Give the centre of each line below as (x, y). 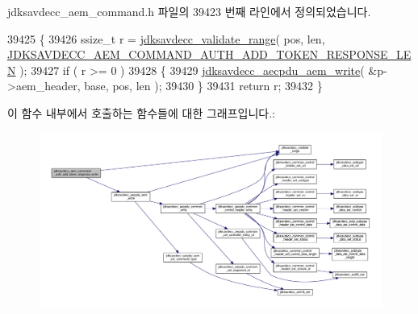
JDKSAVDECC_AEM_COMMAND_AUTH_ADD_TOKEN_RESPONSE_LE (209, 54)
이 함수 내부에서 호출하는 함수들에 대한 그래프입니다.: (141, 112)
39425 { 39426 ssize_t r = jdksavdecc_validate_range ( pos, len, (166, 38)
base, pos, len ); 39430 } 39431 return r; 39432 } (203, 86)
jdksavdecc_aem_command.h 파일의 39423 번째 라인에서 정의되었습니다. (189, 11)
